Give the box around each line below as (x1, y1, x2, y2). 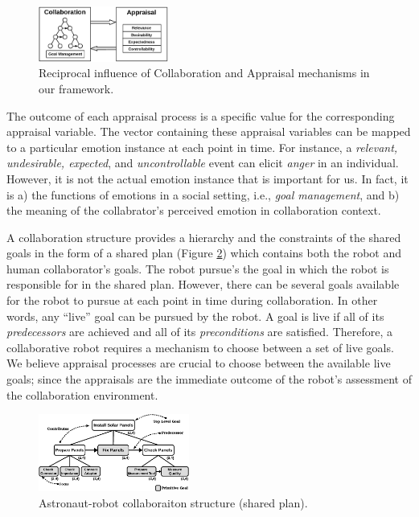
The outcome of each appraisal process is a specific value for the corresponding (6, 107, 395, 124)
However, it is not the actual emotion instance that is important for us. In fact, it (6, 170, 409, 187)
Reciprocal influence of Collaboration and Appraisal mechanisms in (39, 64, 370, 81)
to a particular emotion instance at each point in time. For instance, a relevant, (6, 138, 398, 155)
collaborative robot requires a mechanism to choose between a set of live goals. (6, 339, 394, 355)
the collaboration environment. (6, 386, 158, 403)
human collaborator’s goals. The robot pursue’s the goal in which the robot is (6, 260, 389, 277)
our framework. (39, 80, 114, 96)
